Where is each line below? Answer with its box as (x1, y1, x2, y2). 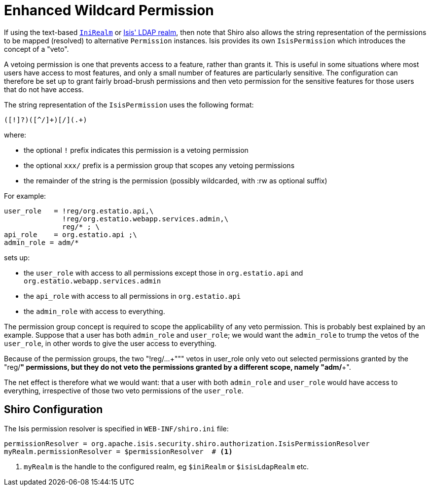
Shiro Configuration (4, 403, 103, 416)
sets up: (4, 253, 30, 262)
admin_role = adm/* (4, 238, 79, 246)
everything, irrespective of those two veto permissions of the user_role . (4, 386, 244, 395)
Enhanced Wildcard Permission (4, 2, 214, 19)
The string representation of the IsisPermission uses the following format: (4, 100, 254, 109)
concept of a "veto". (4, 44, 69, 53)
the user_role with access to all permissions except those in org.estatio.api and (24, 268, 303, 277)
